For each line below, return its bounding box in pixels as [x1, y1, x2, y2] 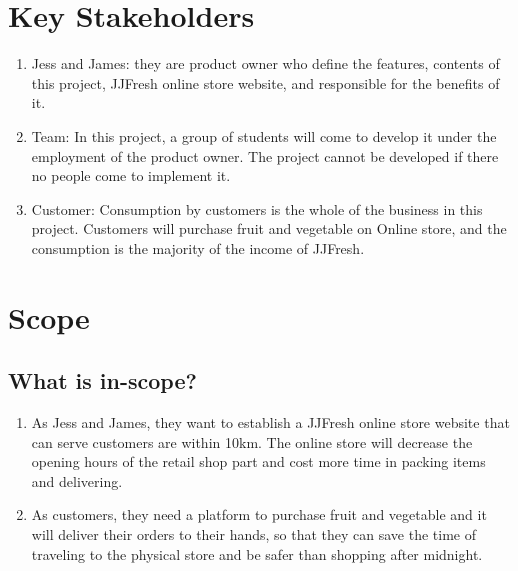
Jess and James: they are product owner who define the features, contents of [31, 53, 500, 74]
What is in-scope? [8, 365, 197, 396]
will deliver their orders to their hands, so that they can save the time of [31, 524, 477, 545]
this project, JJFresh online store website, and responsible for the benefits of [31, 72, 500, 93]
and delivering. [31, 470, 123, 491]
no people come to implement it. [31, 165, 231, 186]
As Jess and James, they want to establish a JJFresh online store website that [31, 412, 510, 433]
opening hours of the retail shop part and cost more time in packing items [31, 451, 486, 472]
